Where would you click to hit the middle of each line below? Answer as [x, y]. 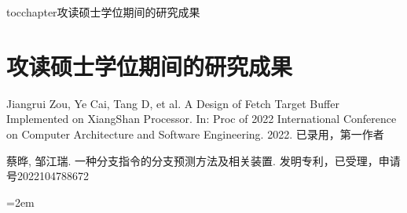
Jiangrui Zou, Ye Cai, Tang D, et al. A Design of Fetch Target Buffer [173, 103]
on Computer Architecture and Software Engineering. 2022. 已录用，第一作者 [195, 134]
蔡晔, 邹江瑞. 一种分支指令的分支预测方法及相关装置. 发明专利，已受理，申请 [203, 160]
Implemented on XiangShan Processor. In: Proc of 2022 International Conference [202, 119]
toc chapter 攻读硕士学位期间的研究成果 [103, 12]
